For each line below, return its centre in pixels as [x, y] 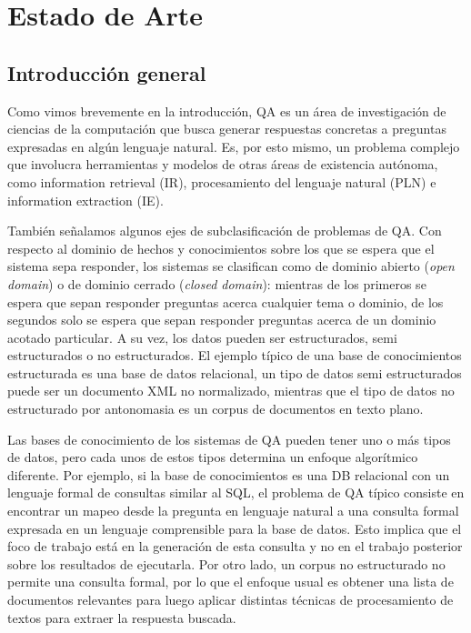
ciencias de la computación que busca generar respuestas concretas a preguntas [227, 129]
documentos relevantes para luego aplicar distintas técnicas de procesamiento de [230, 600]
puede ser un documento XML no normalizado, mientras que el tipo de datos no [231, 391]
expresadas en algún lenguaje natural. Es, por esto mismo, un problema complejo [234, 146]
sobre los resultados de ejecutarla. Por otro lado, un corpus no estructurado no [226, 563]
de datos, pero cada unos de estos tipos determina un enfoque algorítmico [213, 457]
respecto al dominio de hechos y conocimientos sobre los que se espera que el [221, 248]
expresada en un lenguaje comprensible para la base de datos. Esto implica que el [235, 528]
